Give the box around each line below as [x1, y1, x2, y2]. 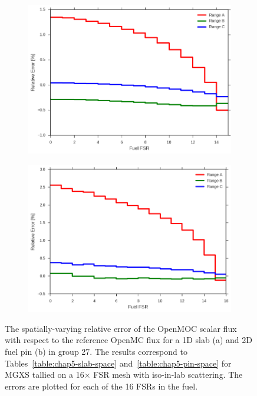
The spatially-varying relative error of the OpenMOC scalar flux [5, 322, 237, 334]
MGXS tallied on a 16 [5, 368, 84, 381]
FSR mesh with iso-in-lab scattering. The [93, 368, 243, 381]
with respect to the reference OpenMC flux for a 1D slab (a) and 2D [5, 334, 252, 346]
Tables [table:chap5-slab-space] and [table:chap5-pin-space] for [5, 357, 232, 369]
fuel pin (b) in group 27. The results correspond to [5, 345, 187, 358]
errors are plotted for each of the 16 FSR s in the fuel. [5, 380, 198, 392]
